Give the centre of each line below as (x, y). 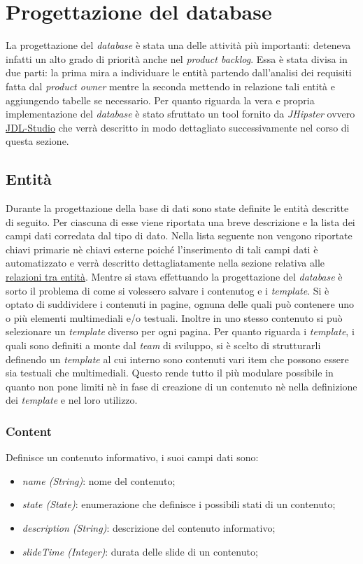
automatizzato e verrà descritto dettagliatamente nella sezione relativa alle (165, 263)
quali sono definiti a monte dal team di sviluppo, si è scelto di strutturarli (163, 345)
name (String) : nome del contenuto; (99, 480)
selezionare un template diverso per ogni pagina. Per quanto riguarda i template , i (180, 331)
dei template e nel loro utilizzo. (72, 400)
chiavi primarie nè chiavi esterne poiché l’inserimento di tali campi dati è (162, 249)
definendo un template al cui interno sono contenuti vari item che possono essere (177, 359)
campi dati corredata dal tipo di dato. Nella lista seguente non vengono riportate (179, 235)
